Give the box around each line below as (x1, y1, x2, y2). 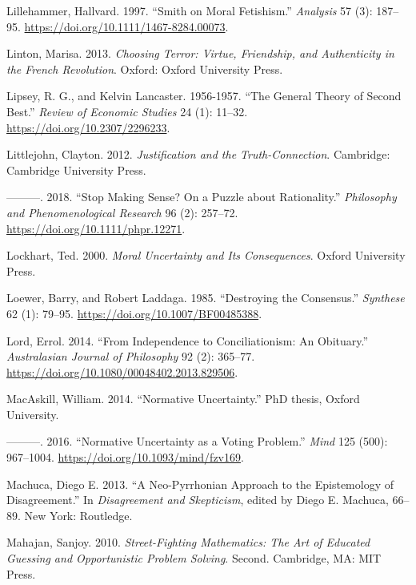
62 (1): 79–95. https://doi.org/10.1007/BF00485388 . (6, 305, 262, 321)
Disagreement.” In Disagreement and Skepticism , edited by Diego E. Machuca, (6, 491, 389, 508)
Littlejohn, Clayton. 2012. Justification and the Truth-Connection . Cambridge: (6, 146, 390, 163)
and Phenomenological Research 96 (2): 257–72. (6, 204, 238, 220)
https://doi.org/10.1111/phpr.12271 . (6, 220, 186, 236)
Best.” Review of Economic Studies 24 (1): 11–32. (6, 103, 248, 119)
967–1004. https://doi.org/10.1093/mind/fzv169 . (6, 449, 244, 466)
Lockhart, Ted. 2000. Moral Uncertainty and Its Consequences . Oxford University (6, 247, 406, 264)
